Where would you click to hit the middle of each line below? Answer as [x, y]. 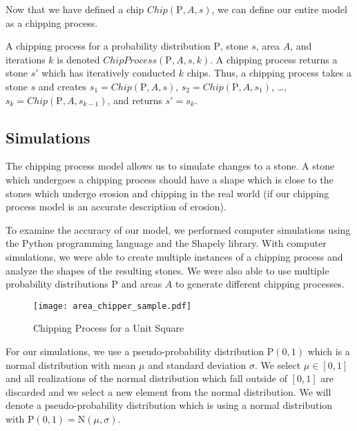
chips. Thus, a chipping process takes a [269, 73]
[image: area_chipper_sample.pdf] [113, 306]
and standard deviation [197, 364]
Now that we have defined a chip [75, 9]
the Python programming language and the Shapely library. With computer [166, 243]
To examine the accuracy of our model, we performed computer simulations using [178, 229]
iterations [26, 59]
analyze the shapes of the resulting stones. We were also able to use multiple [167, 270]
